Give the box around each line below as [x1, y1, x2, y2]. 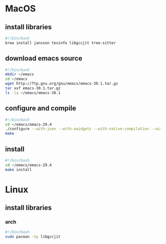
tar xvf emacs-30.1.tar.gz [5, 86, 61, 91]
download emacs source [5, 54, 83, 62]
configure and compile [5, 104, 77, 113]
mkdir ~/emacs [5, 72, 35, 77]
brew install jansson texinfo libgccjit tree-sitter [5, 40, 116, 45]
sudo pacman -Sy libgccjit [5, 234, 61, 240]
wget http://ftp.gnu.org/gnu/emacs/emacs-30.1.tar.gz [5, 81, 119, 86]
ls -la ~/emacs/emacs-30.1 [5, 90, 61, 95]
